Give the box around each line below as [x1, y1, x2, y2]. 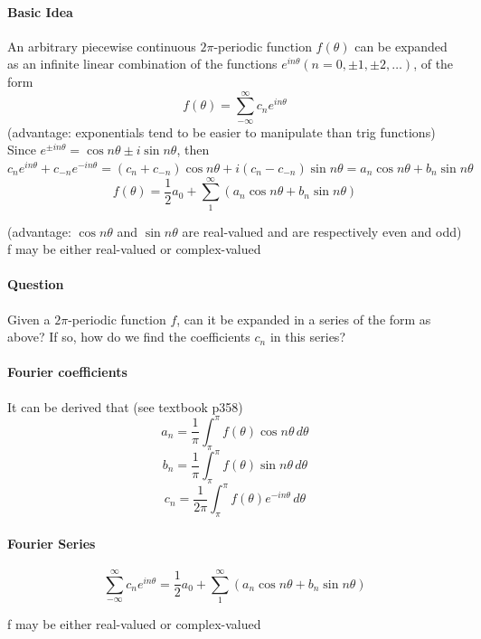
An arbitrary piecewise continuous [7, 36, 196, 55]
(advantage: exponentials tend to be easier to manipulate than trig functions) [7, 122, 436, 141]
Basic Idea [7, 2, 73, 21]
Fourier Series [7, 533, 96, 552]
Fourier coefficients [7, 362, 127, 381]
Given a [7, 309, 51, 328]
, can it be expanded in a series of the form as [176, 309, 431, 328]
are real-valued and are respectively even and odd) [182, 221, 462, 240]
